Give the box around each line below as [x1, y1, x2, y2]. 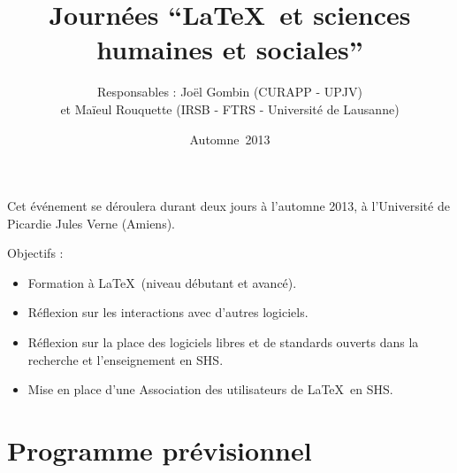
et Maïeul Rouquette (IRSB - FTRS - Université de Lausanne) [60, 99, 400, 118]
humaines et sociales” [96, 31, 363, 67]
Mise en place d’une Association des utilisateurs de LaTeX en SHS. [27, 380, 393, 399]
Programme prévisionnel [7, 432, 312, 469]
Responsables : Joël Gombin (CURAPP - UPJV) [97, 82, 362, 101]
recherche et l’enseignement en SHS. [27, 350, 224, 368]
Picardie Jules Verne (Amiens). [7, 213, 176, 232]
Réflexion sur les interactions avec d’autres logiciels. [27, 303, 308, 322]
